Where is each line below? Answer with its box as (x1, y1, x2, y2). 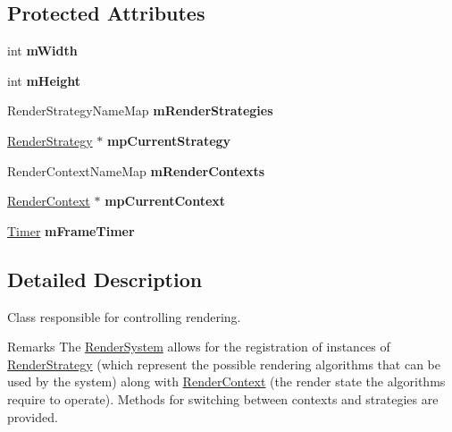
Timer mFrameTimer (7, 221, 135, 240)
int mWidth (7, 41, 78, 60)
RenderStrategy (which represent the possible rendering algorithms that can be (7, 354, 440, 373)
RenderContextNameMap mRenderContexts (7, 161, 265, 180)
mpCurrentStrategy (106, 131, 231, 149)
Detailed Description (7, 265, 203, 292)
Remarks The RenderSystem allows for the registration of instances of (7, 337, 390, 356)
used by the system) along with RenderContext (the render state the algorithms (7, 372, 446, 391)
